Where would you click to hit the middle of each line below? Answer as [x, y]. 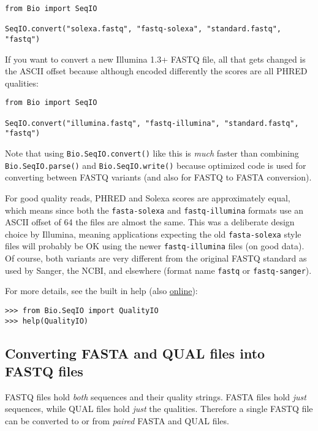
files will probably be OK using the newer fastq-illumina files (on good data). [155, 246]
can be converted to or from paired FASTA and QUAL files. [117, 421]
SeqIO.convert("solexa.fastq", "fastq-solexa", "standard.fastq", [143, 29]
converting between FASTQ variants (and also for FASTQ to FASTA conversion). [158, 177]
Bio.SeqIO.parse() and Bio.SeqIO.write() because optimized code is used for [156, 165]
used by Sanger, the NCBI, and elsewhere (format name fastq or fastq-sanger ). [158, 270]
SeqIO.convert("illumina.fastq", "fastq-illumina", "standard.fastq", [152, 123]
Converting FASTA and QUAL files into [135, 353]
